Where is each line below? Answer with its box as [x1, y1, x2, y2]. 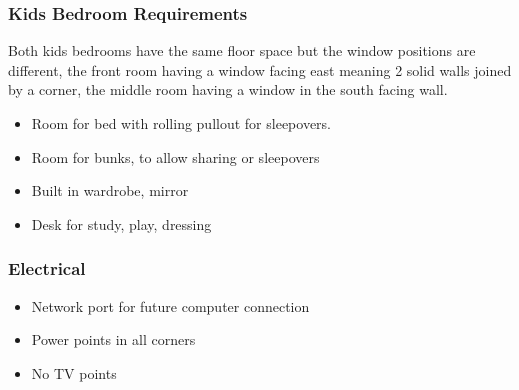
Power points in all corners [31, 329, 196, 350]
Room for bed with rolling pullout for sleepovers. [31, 113, 332, 133]
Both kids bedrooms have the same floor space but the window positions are [8, 40, 476, 61]
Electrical [8, 256, 86, 281]
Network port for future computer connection [31, 295, 310, 316]
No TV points [31, 362, 117, 383]
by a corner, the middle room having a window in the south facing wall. [8, 79, 448, 100]
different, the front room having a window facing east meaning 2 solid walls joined [8, 59, 512, 80]
